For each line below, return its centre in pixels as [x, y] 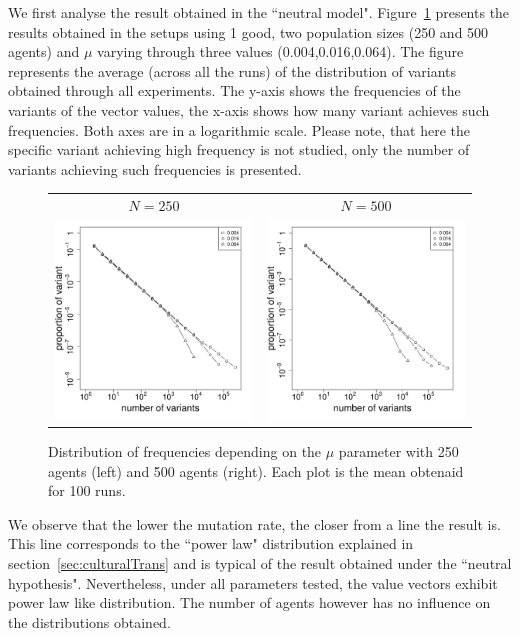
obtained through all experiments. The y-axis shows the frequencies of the [234, 90]
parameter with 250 [398, 451]
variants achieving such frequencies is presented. [155, 168]
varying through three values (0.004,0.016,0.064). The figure [280, 51]
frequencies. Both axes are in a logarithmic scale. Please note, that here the [239, 129]
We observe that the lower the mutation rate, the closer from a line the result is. [254, 523]
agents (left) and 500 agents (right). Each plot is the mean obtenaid [256, 470]
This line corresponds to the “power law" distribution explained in [211, 543]
